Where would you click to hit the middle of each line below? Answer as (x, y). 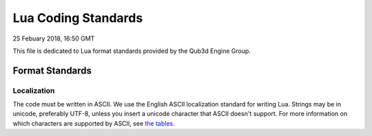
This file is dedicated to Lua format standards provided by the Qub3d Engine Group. (132, 51)
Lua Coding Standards (78, 18)
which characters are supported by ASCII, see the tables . (94, 123)
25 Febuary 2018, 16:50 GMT (54, 38)
